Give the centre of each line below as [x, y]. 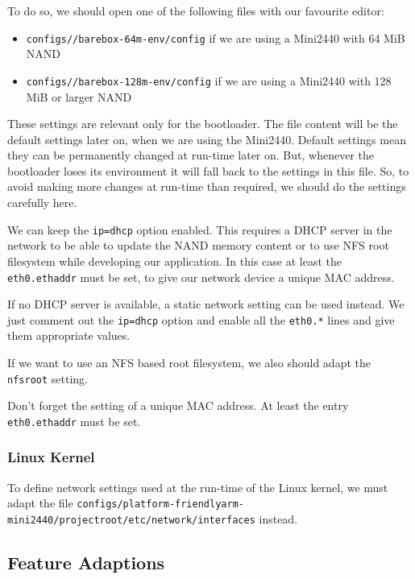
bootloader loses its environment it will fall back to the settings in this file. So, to [208, 170]
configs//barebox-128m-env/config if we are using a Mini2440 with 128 [209, 80]
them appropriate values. [69, 335]
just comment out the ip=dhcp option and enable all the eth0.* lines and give [201, 319]
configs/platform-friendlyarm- [160, 505]
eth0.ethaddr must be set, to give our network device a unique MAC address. [201, 277]
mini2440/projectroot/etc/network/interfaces [131, 520]
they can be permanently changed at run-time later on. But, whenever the [191, 155]
